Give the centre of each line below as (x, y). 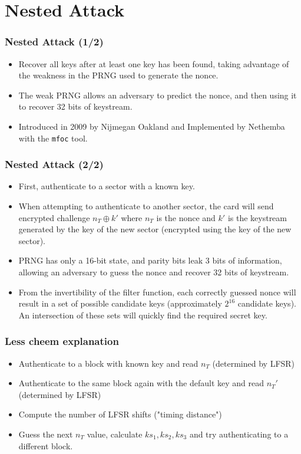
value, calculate (115, 434)
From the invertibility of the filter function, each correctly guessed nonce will (157, 292)
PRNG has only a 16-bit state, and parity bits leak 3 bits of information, (150, 260)
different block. (46, 445)
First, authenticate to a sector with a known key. (107, 186)
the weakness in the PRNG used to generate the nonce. (118, 75)
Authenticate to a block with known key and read (108, 363)
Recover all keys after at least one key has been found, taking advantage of (154, 63)
